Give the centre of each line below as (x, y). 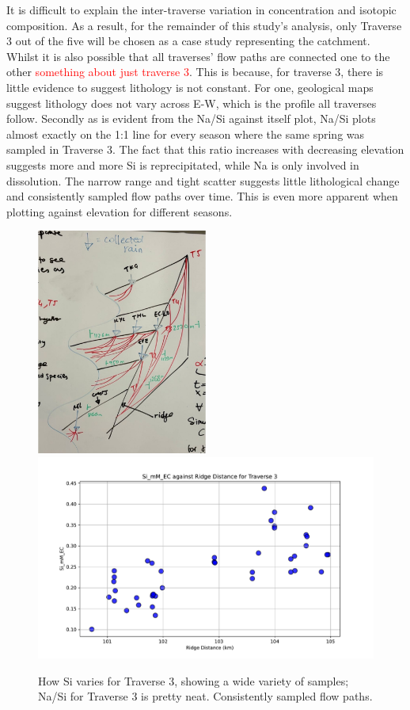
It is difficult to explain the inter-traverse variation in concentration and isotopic (201, 10)
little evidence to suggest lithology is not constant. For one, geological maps (190, 87)
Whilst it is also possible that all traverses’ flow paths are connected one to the (198, 56)
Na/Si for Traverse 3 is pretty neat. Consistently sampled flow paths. (205, 696)
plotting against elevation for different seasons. (120, 211)
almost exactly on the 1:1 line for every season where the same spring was (186, 134)
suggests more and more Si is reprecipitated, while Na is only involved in (183, 164)
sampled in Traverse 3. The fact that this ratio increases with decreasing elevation (205, 149)
